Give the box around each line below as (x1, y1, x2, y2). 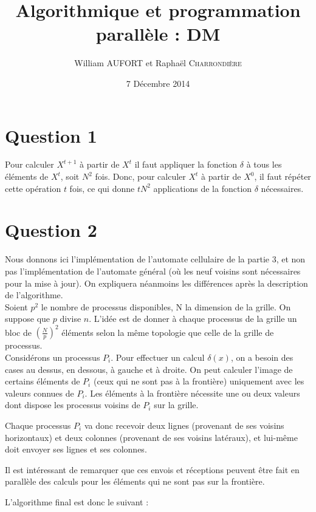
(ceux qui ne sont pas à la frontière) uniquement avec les (93, 375, 304, 387)
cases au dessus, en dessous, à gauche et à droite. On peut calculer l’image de (5, 363, 293, 375)
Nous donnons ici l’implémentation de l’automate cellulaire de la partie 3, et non (5, 253, 306, 265)
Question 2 (5, 217, 97, 242)
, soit (60, 170, 80, 183)
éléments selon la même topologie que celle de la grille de (61, 326, 274, 338)
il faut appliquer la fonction (134, 158, 238, 171)
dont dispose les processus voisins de (5, 398, 140, 411)
